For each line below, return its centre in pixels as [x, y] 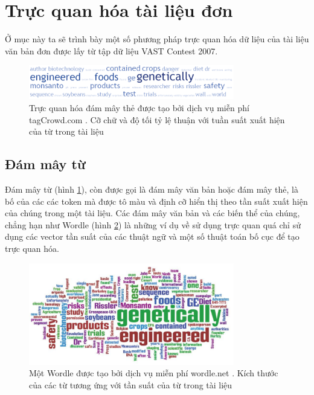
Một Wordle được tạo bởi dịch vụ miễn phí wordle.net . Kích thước [154, 373]
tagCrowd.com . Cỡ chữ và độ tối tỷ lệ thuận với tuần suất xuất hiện [157, 119]
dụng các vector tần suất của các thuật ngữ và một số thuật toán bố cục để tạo [152, 236]
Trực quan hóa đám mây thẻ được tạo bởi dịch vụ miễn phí [139, 107]
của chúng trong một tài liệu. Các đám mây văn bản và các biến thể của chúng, [152, 213]
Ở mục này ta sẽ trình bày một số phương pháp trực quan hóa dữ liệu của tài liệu [157, 39]
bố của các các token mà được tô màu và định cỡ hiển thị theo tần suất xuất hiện [156, 201]
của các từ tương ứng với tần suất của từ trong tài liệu [131, 385]
